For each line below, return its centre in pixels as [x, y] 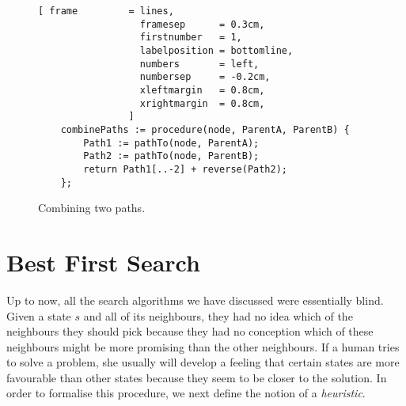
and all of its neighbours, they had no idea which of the [218, 315]
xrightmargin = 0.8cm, [202, 103]
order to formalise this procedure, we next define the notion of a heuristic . [186, 393]
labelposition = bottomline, [216, 50]
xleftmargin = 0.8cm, [202, 90]
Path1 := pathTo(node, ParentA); [171, 143]
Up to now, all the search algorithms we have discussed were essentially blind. [195, 300]
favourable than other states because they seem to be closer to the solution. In [197, 377]
